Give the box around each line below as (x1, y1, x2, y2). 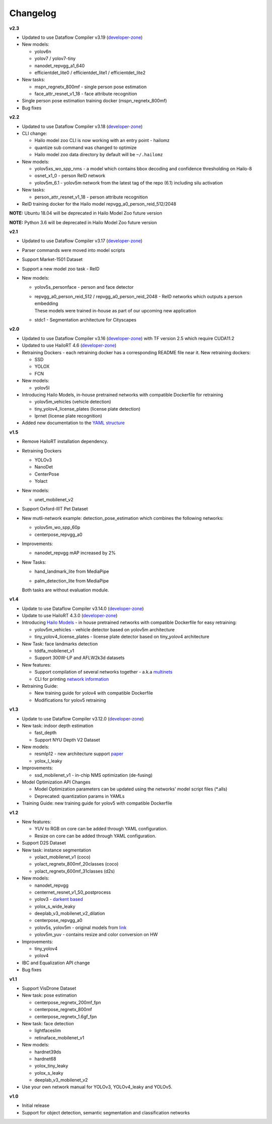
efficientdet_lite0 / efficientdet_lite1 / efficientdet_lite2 (34, 70, 146, 76)
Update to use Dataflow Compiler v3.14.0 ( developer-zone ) (22, 605, 144, 612)
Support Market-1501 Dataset (22, 256, 83, 262)
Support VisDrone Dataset (22, 985, 77, 991)
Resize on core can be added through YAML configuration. (34, 833, 156, 839)
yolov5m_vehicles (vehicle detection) (34, 399, 111, 405)
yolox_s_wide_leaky (34, 903, 76, 909)
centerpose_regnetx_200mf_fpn (34, 999, 101, 1005)
